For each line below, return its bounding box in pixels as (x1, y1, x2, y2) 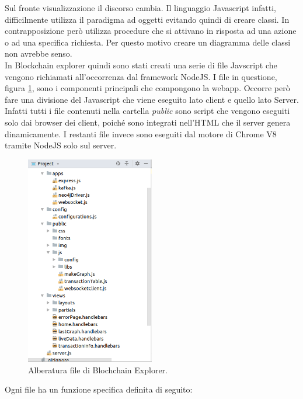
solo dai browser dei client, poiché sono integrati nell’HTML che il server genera (5, 116, 291, 128)
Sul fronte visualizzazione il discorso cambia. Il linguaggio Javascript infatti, (5, 2, 276, 13)
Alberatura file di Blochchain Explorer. (28, 363, 168, 376)
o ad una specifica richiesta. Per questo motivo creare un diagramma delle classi (5, 36, 291, 48)
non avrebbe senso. (5, 47, 72, 60)
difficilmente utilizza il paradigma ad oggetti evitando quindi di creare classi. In (5, 13, 290, 25)
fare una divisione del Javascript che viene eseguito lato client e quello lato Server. (5, 93, 299, 105)
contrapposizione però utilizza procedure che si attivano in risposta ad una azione (5, 25, 297, 37)
